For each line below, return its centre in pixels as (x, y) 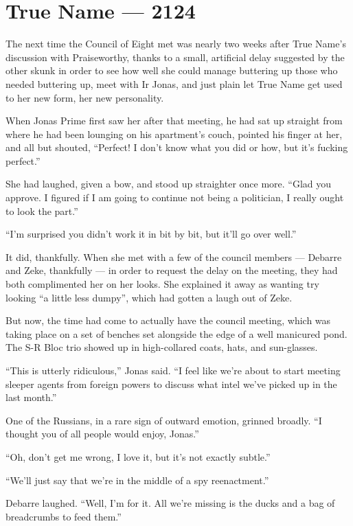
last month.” (31, 397)
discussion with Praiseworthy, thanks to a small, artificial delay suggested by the (175, 57)
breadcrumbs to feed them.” (64, 516)
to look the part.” (42, 210)
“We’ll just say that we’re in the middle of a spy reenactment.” (137, 480)
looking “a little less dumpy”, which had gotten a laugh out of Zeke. (149, 297)
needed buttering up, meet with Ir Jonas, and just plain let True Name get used (174, 83)
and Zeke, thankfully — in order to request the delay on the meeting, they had (172, 270)
